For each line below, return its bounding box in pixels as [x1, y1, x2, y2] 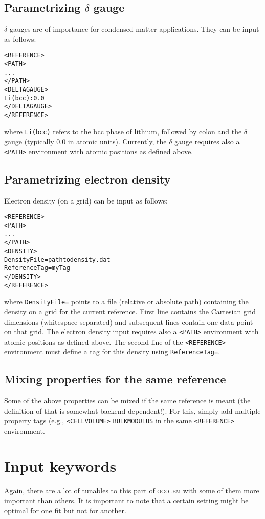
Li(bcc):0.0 [4, 94, 45, 102]
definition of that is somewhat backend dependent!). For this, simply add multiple [4, 405, 261, 416]
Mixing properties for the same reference [4, 371, 226, 387]
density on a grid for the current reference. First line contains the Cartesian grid [4, 306, 256, 317]
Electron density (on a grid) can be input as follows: [4, 195, 168, 206]
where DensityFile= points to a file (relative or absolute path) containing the [4, 296, 249, 307]
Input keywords [4, 455, 117, 476]
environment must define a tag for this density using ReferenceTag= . [4, 346, 220, 357]
